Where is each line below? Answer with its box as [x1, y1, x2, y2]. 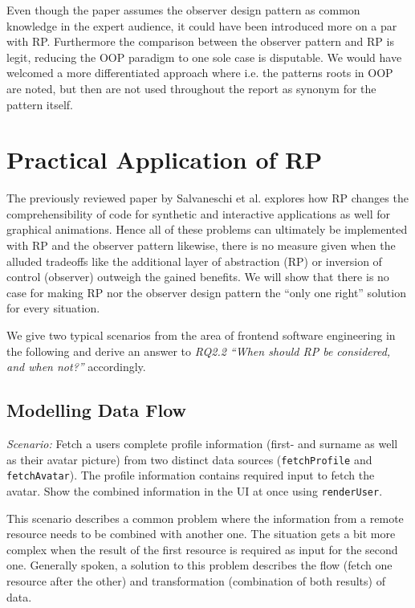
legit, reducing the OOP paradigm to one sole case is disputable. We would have [6, 48, 402, 65]
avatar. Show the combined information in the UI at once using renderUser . [6, 482, 383, 499]
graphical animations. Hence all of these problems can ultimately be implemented [6, 221, 408, 238]
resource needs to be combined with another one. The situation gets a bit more [6, 525, 396, 542]
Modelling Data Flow [6, 398, 186, 422]
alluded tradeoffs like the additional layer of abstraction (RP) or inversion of [6, 252, 382, 269]
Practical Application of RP [6, 143, 323, 176]
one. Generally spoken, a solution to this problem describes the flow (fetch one [6, 557, 393, 573]
